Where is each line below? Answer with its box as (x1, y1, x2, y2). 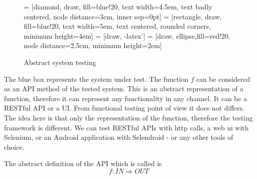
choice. (4, 141, 24, 152)
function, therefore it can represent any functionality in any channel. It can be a (4, 93, 247, 103)
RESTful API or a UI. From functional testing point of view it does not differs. (4, 103, 245, 113)
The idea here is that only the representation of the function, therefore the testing (4, 112, 253, 122)
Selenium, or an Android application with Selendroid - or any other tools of (4, 132, 233, 142)
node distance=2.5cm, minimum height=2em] (24, 40, 162, 51)
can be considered (196, 73, 251, 84)
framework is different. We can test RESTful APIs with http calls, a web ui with (4, 122, 249, 132)
